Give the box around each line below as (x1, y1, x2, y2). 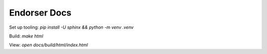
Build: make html (9, 33, 44, 39)
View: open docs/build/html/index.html (9, 42, 89, 48)
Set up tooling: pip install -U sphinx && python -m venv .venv (9, 24, 133, 30)
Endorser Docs (9, 7, 72, 18)
